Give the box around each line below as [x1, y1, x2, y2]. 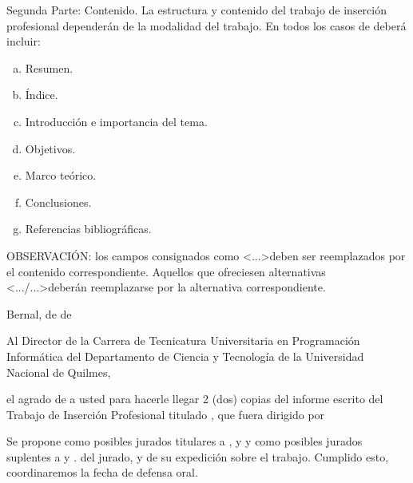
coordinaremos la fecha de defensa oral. [6, 464, 198, 481]
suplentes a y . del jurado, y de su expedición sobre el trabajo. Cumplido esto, [6, 448, 389, 465]
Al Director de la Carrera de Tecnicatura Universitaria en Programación [6, 332, 360, 349]
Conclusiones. [25, 193, 92, 210]
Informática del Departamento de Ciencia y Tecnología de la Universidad [6, 347, 364, 364]
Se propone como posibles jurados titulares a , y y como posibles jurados [6, 433, 363, 449]
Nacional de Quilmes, [6, 363, 111, 380]
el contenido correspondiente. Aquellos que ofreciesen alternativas [6, 263, 326, 279]
